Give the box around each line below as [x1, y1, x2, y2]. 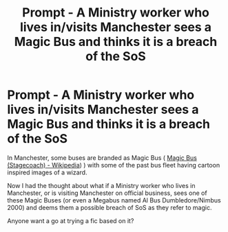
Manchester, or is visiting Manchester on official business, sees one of [7, 189, 208, 197]
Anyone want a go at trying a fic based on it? [7, 216, 134, 224]
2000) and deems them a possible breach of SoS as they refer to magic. [7, 203, 212, 211]
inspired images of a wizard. [7, 168, 87, 176]
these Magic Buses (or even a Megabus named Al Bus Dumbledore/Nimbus [7, 196, 222, 204]
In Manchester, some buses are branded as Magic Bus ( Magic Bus [7, 153, 198, 162]
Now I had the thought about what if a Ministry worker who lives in [7, 181, 196, 189]
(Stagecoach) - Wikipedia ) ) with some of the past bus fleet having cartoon [7, 161, 220, 169]
